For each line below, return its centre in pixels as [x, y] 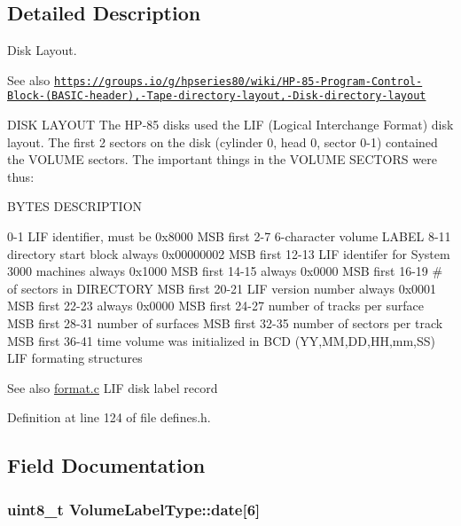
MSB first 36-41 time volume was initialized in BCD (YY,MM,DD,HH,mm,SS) [221, 340]
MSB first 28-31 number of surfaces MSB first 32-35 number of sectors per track [225, 323]
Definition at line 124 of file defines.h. [109, 417]
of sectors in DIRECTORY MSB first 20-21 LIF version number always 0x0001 [222, 288]
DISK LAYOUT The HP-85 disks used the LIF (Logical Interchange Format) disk [230, 125]
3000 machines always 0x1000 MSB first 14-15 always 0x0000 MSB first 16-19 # [225, 271]
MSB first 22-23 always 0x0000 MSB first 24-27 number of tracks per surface [215, 306]
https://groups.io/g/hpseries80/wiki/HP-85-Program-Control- [238, 81]
